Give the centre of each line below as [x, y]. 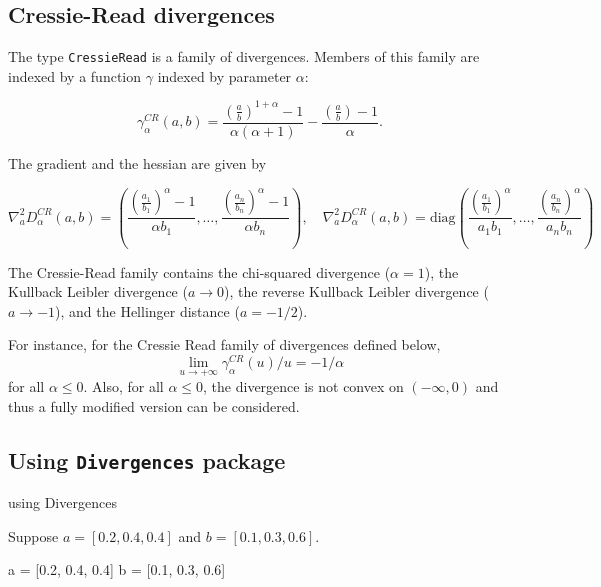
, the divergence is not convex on [303, 386]
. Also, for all [123, 386]
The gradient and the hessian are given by [137, 162]
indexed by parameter [224, 75]
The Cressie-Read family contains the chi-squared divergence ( [199, 271]
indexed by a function [75, 75]
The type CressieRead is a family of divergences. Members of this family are [244, 56]
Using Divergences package [147, 459]
